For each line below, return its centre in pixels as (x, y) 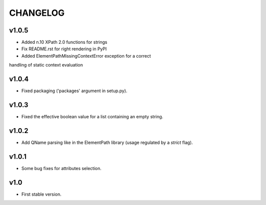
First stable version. (41, 194)
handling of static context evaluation (46, 65)
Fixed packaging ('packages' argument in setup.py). (74, 91)
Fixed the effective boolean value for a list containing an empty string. (92, 117)
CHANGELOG (37, 13)
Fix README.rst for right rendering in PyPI (64, 49)
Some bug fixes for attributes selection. (62, 168)
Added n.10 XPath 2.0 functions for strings (65, 42)
